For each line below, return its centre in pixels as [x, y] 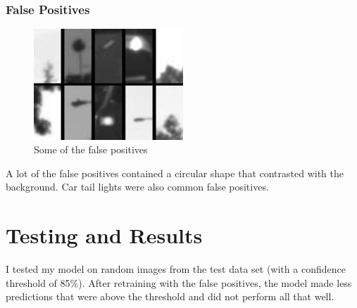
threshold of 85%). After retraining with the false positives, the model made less [179, 282]
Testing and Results [104, 235]
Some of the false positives [91, 149]
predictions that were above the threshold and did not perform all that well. [170, 296]
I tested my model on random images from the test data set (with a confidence [176, 269]
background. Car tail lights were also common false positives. [137, 187]
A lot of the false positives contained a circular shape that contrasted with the [175, 173]
